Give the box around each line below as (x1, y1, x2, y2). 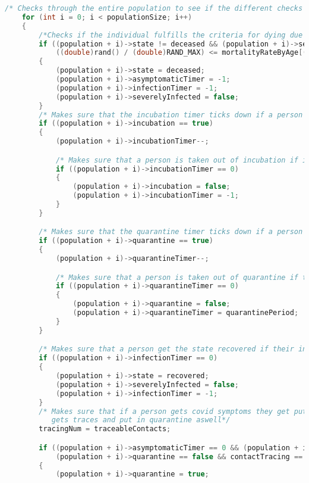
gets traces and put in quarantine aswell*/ (51, 416, 231, 425)
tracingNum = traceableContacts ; (39, 425, 171, 434)
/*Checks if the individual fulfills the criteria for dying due (39, 30, 303, 39)
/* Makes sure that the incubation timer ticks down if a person (39, 110, 303, 119)
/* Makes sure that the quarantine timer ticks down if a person (39, 228, 303, 236)
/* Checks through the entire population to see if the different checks (5, 4, 303, 13)
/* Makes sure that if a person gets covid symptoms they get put (39, 407, 307, 416)
